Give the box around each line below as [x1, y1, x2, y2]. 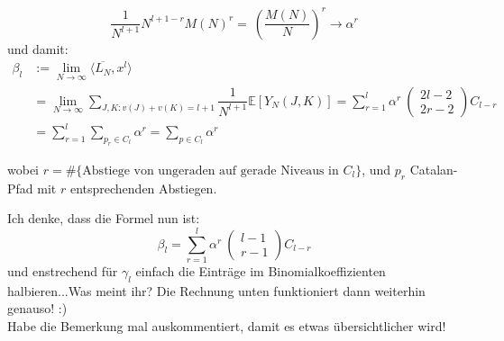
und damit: [7, 39, 69, 58]
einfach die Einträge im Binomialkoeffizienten [135, 261, 386, 280]
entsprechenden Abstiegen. [69, 178, 217, 197]
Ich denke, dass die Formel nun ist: [7, 209, 200, 228]
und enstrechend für [7, 261, 118, 280]
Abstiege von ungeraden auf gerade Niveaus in [82, 164, 339, 177]
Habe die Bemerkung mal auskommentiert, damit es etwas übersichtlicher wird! [7, 316, 446, 335]
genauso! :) [7, 299, 68, 318]
